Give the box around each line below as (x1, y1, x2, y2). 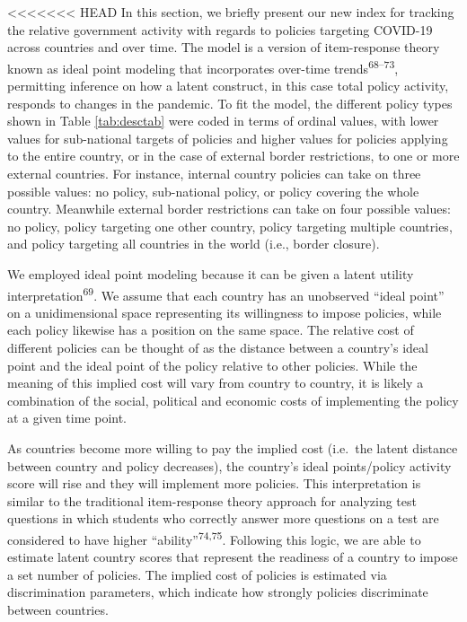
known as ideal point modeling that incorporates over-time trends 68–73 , (7, 56, 399, 77)
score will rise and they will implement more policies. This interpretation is (7, 474, 421, 493)
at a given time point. (7, 408, 127, 427)
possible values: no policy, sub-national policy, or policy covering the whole (7, 181, 419, 200)
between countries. (7, 600, 109, 618)
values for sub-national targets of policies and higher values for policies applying (7, 128, 448, 147)
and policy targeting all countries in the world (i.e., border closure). (7, 234, 380, 253)
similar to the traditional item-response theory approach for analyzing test (7, 491, 417, 510)
